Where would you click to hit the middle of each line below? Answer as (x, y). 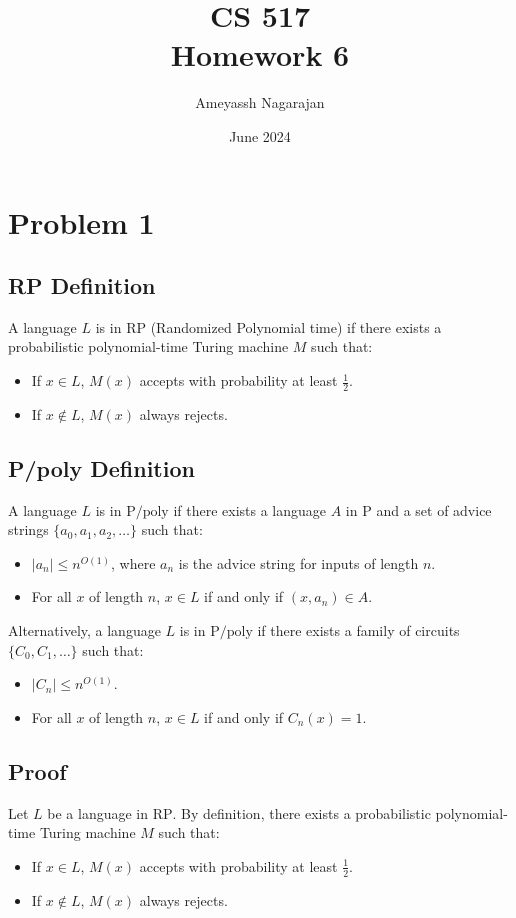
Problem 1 (81, 221)
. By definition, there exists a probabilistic (301, 812)
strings (28, 529)
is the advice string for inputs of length (298, 562)
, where (133, 562)
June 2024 (260, 135)
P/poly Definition (101, 467)
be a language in (98, 812)
